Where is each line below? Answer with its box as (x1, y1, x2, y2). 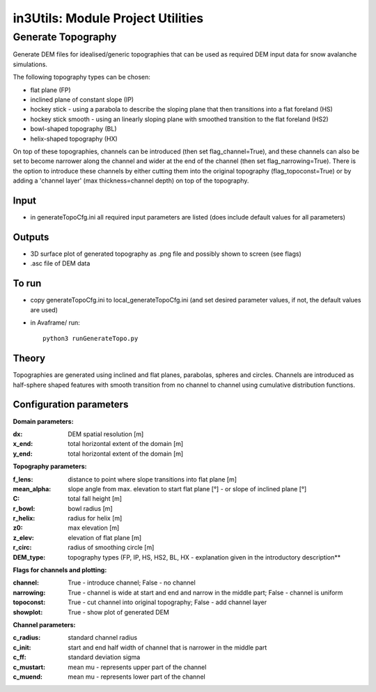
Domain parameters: (13, 417, 74, 425)
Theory (13, 353, 46, 364)
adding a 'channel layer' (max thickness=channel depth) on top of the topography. (13, 176, 249, 185)
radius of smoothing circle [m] (68, 544, 155, 552)
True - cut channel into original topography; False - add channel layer (68, 598, 267, 606)
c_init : (13, 643, 31, 652)
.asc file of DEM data (30, 259, 91, 268)
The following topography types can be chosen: (13, 73, 151, 82)
